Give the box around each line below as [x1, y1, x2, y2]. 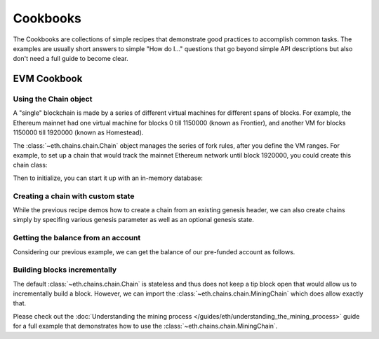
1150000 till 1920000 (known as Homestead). [13, 128, 144, 137]
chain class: [13, 161, 48, 169]
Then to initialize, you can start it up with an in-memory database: [13, 174, 204, 182]
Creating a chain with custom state [13, 191, 135, 201]
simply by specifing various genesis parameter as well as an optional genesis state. [13, 216, 254, 224]
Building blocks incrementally [13, 265, 117, 275]
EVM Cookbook [13, 73, 83, 85]
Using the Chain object [13, 95, 93, 104]
